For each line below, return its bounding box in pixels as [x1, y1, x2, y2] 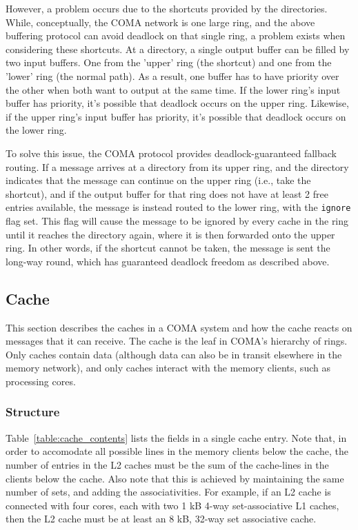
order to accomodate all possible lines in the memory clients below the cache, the [6, 444, 348, 458]
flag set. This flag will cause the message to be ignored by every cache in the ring [6, 213, 349, 227]
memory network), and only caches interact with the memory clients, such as [6, 360, 330, 375]
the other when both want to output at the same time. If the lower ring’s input [6, 82, 341, 96]
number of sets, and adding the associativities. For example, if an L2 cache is [6, 485, 331, 499]
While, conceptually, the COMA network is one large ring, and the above [6, 14, 315, 29]
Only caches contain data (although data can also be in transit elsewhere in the [6, 347, 342, 361]
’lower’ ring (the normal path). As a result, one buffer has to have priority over [6, 68, 339, 83]
